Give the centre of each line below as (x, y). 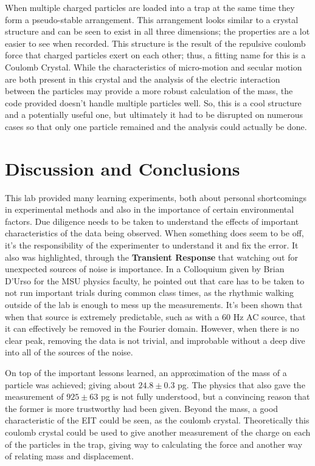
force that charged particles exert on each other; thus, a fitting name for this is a (155, 55)
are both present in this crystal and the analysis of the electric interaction (143, 79)
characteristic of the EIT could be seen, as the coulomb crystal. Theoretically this (157, 420)
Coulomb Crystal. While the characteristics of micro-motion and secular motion (154, 67)
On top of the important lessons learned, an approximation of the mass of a (146, 372)
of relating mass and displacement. (69, 456)
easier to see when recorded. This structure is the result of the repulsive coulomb (155, 43)
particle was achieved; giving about (70, 384)
